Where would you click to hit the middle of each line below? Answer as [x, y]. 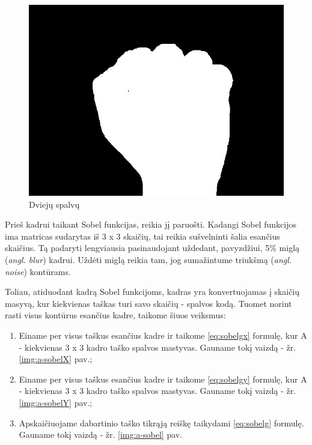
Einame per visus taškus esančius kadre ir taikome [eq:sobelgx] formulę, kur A [163, 335]
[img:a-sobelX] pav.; [56, 359]
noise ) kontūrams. [38, 271]
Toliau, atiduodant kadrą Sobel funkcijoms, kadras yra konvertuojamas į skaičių [152, 292]
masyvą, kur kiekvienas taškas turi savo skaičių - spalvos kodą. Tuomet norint [148, 303]
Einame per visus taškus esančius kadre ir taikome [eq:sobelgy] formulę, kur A [163, 379]
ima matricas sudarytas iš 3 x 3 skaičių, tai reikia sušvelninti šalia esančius [142, 236]
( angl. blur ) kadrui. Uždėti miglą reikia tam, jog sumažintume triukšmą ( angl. [148, 259]
